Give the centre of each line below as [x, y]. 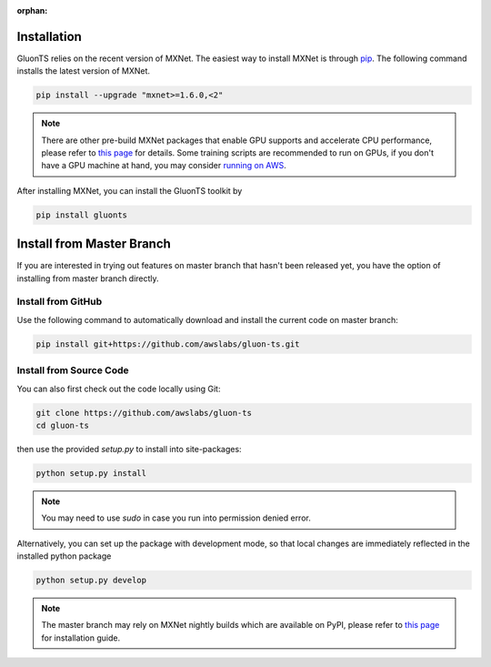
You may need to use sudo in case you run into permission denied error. [176, 518]
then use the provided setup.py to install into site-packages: [129, 449]
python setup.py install [91, 473]
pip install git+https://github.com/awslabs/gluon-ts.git [168, 344]
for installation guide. [81, 638]
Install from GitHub [60, 302]
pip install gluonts [81, 215]
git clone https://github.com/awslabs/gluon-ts [144, 413]
